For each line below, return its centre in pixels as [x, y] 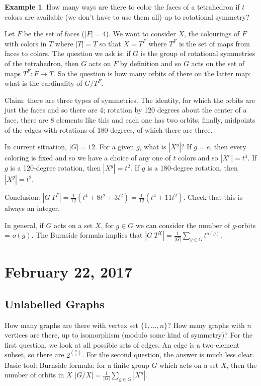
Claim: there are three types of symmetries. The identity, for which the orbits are [130, 100]
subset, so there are [34, 354]
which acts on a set [189, 365]
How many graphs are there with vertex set [71, 325]
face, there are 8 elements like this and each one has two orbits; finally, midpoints [130, 119]
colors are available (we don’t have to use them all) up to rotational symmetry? [127, 16]
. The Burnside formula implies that [87, 235]
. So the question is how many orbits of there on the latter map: [152, 73]
